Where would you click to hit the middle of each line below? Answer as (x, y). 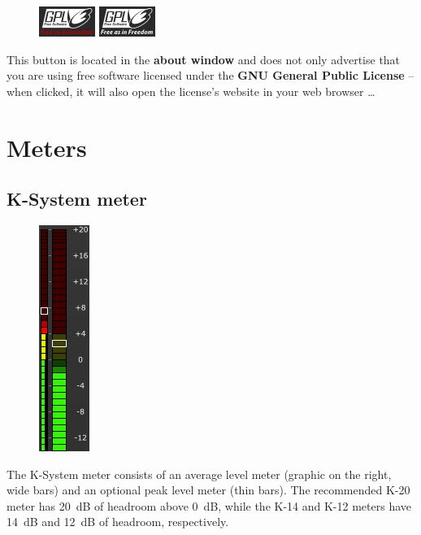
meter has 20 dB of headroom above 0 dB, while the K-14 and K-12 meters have (209, 505)
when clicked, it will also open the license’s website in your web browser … (191, 91)
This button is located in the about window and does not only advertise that (204, 59)
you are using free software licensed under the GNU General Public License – (210, 75)
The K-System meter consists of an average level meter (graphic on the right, (199, 474)
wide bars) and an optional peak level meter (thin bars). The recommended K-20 (208, 490)
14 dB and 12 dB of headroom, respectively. (118, 522)
